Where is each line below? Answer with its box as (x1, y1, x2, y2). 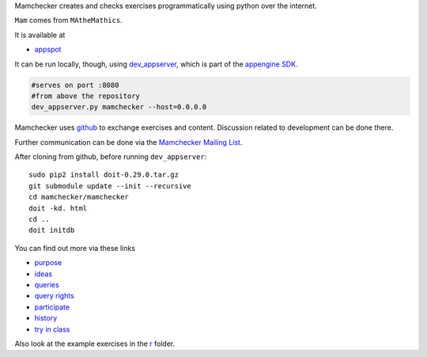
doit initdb (28, 226, 75, 235)
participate (34, 302, 70, 312)
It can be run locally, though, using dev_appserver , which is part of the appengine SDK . (14, 59, 298, 69)
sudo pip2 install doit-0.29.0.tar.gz (28, 170, 179, 180)
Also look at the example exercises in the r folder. (14, 339, 176, 348)
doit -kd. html (28, 203, 88, 213)
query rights (34, 291, 74, 301)
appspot (34, 44, 62, 55)
